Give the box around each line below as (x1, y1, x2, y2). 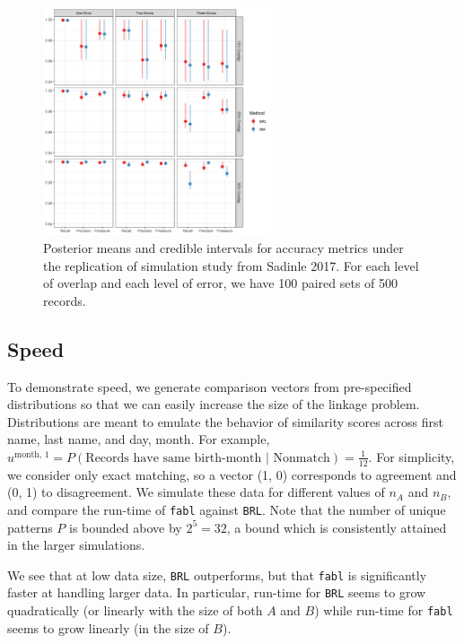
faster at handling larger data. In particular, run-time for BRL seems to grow (7, 583, 426, 602)
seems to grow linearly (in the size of (7, 618, 209, 637)
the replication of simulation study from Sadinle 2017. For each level (43, 256, 419, 274)
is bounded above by (69, 518, 182, 536)
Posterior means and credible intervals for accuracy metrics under (43, 238, 404, 257)
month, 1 (14, 449, 49, 459)
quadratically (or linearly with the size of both (7, 601, 263, 620)
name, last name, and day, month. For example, (7, 430, 270, 448)
